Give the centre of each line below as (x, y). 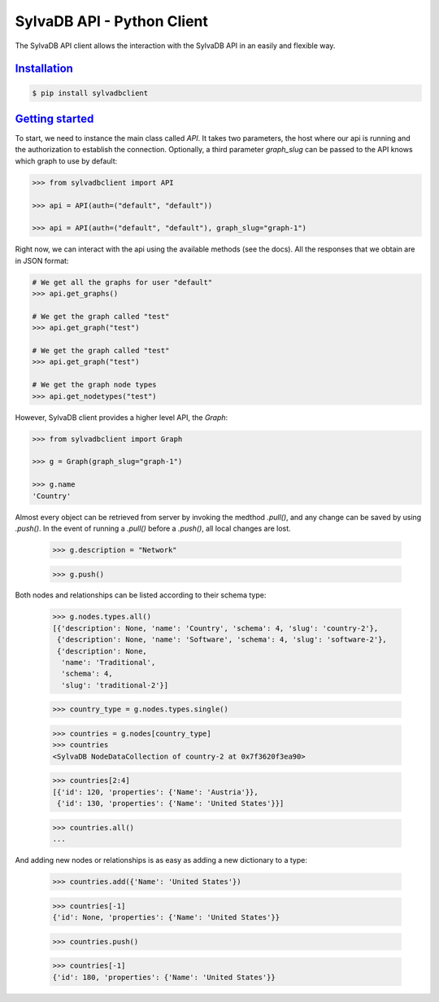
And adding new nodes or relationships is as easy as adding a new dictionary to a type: (161, 860)
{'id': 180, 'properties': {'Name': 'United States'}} (164, 977)
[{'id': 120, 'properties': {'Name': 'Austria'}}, (156, 792)
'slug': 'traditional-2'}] (115, 685)
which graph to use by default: (66, 161)
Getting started (54, 118)
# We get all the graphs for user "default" (122, 282)
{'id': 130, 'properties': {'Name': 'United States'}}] (171, 803)
